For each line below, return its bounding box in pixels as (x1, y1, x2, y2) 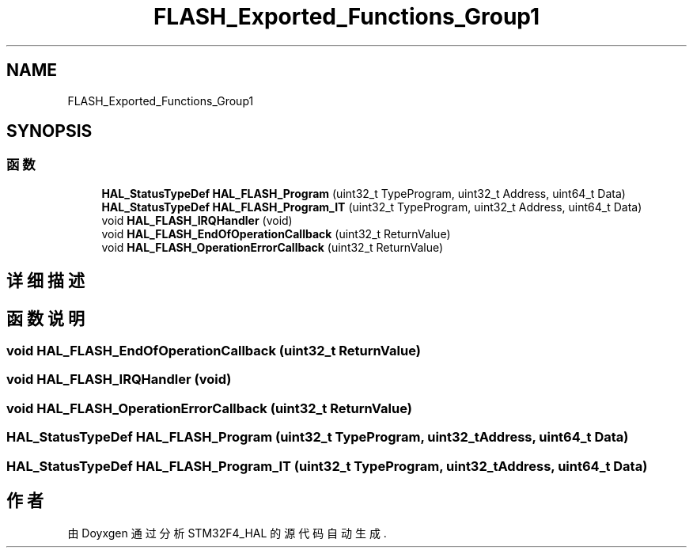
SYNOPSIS (6, 121, 93, 142)
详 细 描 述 (6, 271, 85, 291)
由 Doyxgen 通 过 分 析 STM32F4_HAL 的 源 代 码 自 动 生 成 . (67, 526, 387, 541)
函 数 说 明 (6, 308, 85, 328)
